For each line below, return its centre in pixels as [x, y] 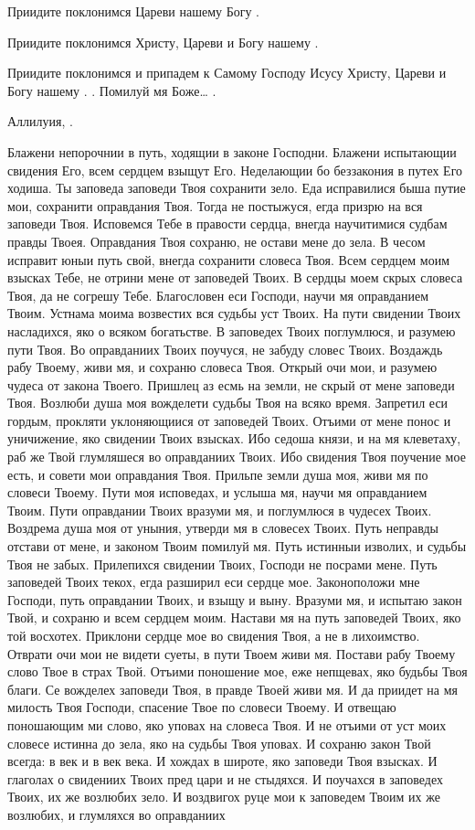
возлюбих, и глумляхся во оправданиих [116, 814]
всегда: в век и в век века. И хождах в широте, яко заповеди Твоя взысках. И [222, 761]
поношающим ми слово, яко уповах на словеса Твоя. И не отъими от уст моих [227, 724]
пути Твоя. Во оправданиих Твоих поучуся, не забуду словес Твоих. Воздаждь [225, 349]
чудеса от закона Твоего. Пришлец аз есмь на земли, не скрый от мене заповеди [231, 384]
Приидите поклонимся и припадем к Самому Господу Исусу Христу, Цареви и [227, 73]
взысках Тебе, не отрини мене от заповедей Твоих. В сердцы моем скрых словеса [235, 277]
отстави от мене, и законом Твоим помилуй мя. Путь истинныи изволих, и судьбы [237, 546]
